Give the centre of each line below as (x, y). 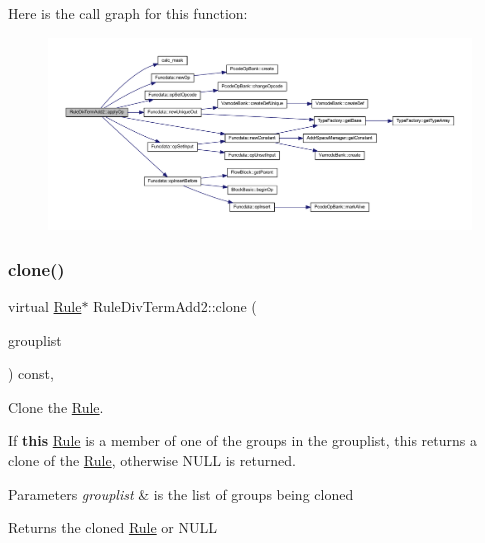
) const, (31, 373)
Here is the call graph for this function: (128, 13)
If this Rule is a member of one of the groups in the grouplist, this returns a (242, 440)
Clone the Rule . (56, 406)
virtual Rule (45, 305)
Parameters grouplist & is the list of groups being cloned (181, 493)
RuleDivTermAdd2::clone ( (175, 305)
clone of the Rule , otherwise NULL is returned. (152, 459)
